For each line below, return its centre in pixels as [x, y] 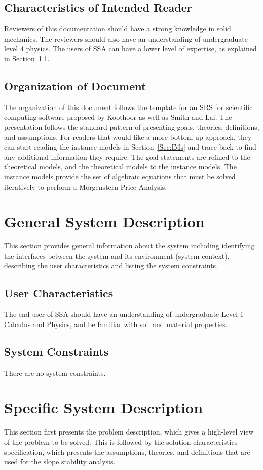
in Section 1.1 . [27, 58]
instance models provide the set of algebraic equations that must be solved [120, 176]
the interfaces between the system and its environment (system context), [117, 255]
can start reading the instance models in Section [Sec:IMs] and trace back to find [130, 147]
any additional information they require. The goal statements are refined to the [127, 156]
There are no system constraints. [55, 372]
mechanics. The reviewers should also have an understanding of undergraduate [126, 38]
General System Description [104, 221]
